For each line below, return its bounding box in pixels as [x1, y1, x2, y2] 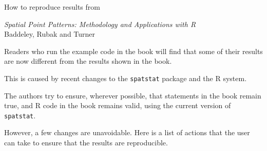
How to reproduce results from [4, 2, 100, 12]
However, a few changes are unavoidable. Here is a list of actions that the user [4, 127, 250, 138]
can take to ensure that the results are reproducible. [4, 137, 168, 148]
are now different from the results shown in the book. [4, 56, 172, 66]
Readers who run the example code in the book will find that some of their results [4, 45, 263, 56]
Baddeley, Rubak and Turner [4, 29, 96, 39]
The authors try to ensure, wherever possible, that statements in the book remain [4, 90, 261, 100]
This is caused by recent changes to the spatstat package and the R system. [4, 72, 247, 83]
